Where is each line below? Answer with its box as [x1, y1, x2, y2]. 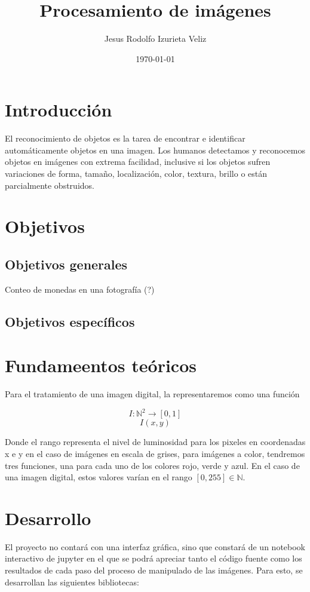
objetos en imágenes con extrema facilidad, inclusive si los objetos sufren [5, 155, 271, 168]
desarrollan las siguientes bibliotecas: [5, 575, 139, 588]
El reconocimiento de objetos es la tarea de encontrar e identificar [5, 132, 245, 145]
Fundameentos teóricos [5, 353, 197, 378]
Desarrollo [5, 505, 91, 530]
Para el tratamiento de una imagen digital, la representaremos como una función [5, 388, 300, 400]
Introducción [5, 97, 112, 122]
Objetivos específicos [5, 312, 135, 330]
